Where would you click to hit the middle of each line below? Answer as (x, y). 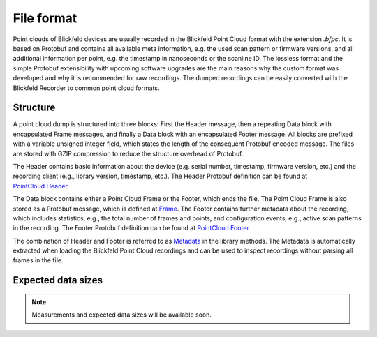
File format (45, 18)
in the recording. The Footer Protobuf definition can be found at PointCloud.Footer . (132, 228)
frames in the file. (38, 260)
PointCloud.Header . (41, 186)
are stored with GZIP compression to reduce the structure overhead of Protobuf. (128, 153)
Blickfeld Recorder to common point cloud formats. (86, 88)
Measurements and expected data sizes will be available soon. (122, 315)
